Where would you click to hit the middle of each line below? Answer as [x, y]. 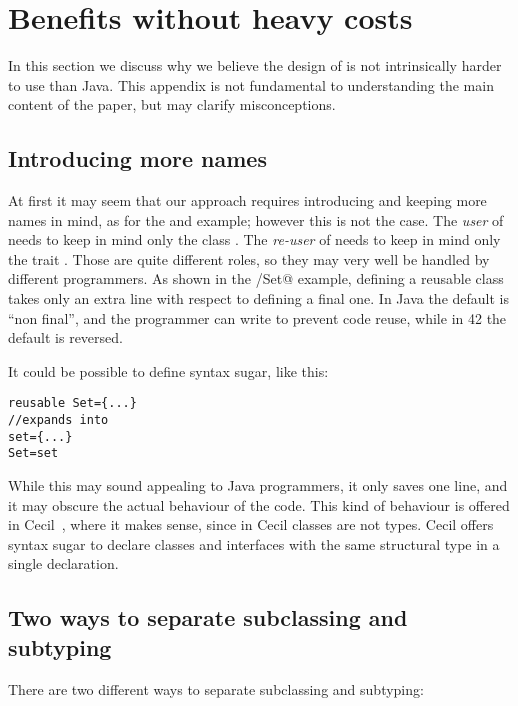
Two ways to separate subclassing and [208, 617]
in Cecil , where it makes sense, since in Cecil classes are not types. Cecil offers [251, 524]
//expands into [58, 420]
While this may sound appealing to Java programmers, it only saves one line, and [258, 485]
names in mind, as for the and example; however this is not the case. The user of [256, 219]
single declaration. [63, 563]
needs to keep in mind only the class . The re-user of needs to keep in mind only [254, 239]
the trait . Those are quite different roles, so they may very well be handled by [249, 258]
